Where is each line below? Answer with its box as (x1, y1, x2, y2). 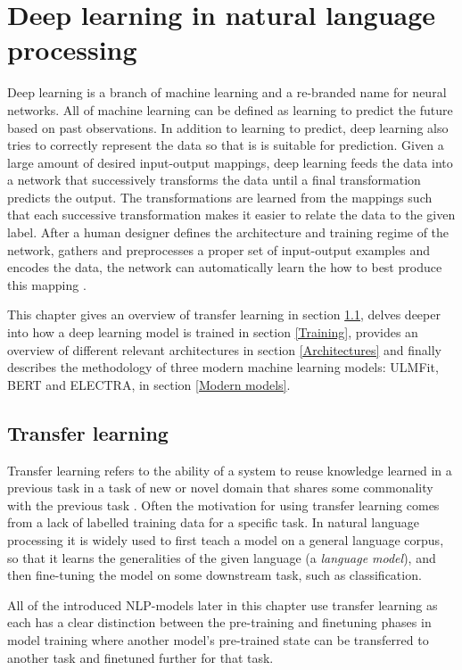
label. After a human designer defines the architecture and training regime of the (7, 223, 450, 242)
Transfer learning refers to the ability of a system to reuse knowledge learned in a (7, 460, 452, 479)
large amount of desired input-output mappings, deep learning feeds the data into (7, 153, 453, 171)
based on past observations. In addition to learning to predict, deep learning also (7, 118, 449, 136)
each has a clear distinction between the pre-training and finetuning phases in (7, 613, 432, 632)
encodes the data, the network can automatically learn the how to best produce (7, 258, 442, 277)
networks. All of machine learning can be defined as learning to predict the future (7, 100, 453, 119)
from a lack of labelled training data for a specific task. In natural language (7, 513, 419, 532)
